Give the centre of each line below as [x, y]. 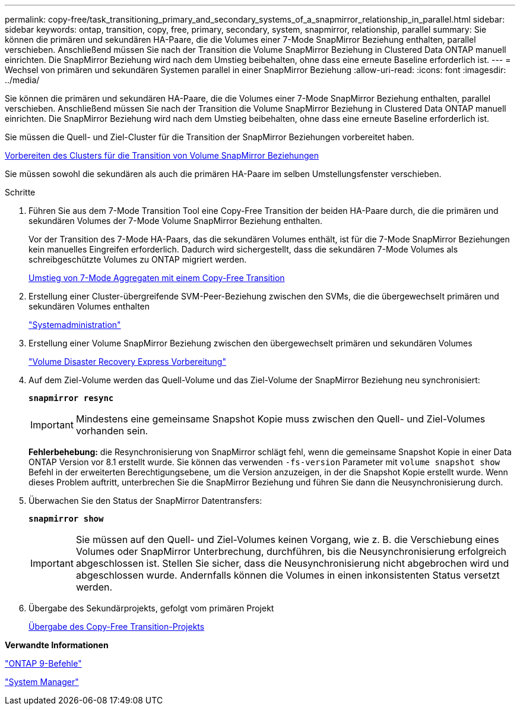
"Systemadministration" [75, 325]
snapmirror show [66, 519]
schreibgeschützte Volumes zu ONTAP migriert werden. [138, 259]
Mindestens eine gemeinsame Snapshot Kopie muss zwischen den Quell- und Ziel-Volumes [280, 419]
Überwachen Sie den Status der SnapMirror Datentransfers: [145, 501]
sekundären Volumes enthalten [89, 306]
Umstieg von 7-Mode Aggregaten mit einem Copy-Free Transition [157, 278]
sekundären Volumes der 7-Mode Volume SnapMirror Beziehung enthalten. [176, 221]
